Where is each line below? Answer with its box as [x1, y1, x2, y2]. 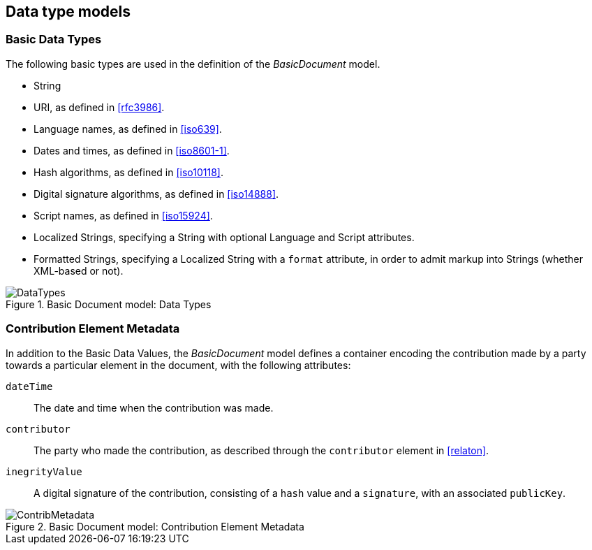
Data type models [6, 3, 131, 20]
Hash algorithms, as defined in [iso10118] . [34, 166, 223, 178]
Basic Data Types [6, 32, 102, 47]
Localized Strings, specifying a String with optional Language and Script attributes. [34, 231, 415, 243]
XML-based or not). [34, 264, 124, 277]
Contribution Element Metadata [6, 321, 180, 336]
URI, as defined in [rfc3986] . [34, 101, 165, 113]
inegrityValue [6, 465, 82, 477]
